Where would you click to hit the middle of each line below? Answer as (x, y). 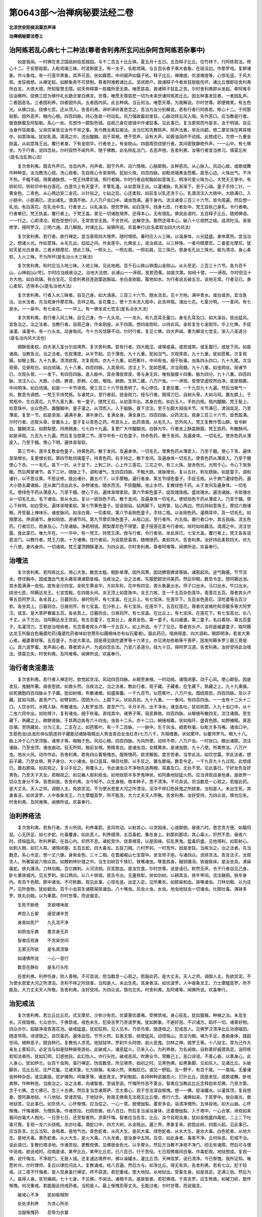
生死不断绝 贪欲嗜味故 (43, 904)
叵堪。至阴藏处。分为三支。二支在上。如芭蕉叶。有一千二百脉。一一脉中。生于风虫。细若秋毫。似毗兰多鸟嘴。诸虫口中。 (130, 727)
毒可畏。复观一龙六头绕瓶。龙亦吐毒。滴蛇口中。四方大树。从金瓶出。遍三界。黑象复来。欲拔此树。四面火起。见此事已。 (130, 1124)
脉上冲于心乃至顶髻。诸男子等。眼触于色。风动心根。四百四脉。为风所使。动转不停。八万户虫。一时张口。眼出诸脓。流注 (130, 740)
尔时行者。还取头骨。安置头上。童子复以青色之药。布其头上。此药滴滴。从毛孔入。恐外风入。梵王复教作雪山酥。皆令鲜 (128, 422)
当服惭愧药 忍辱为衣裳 (43, 1213)
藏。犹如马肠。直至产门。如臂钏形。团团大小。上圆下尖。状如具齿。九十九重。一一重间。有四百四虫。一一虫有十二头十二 (130, 700)
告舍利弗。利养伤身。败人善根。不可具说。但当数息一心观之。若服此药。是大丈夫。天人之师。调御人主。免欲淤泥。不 (134, 976)
